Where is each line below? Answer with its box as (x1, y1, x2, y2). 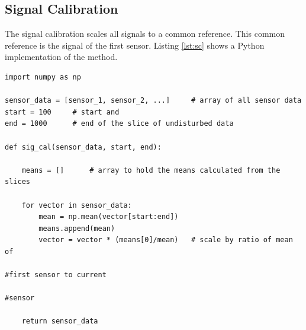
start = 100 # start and (5, 107, 120, 116)
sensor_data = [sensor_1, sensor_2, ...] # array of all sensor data (5, 96, 302, 105)
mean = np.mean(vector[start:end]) (38, 212, 179, 221)
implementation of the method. (5, 50, 118, 63)
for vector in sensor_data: (21, 201, 132, 210)
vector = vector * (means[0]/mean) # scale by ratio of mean (38, 236, 293, 245)
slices (5, 177, 30, 186)
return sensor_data (21, 317, 98, 326)
